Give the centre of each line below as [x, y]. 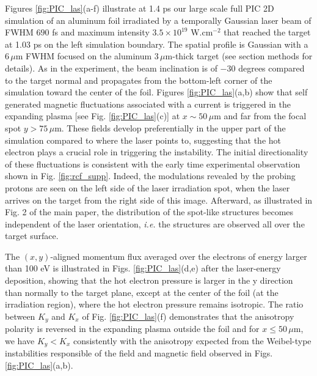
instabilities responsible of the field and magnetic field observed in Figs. [139, 353]
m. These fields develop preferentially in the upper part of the [170, 127]
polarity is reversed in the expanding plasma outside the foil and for [132, 329]
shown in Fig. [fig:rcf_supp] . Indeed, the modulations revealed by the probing [150, 176]
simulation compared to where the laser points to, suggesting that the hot [143, 140]
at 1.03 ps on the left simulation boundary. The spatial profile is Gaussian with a [157, 44]
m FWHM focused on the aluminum [84, 56]
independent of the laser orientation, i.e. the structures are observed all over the [155, 223]
